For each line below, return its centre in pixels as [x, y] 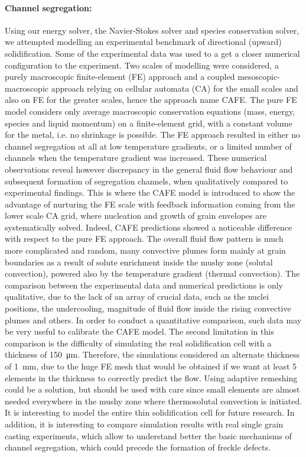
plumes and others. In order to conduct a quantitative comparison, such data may [153, 320]
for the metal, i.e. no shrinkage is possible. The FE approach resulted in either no [152, 134]
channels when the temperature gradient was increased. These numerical [136, 158]
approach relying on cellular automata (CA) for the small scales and [175, 88]
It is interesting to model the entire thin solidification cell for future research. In [150, 412]
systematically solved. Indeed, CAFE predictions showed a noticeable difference [149, 227]
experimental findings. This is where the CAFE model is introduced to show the [150, 192]
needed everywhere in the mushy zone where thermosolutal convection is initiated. [154, 401]
